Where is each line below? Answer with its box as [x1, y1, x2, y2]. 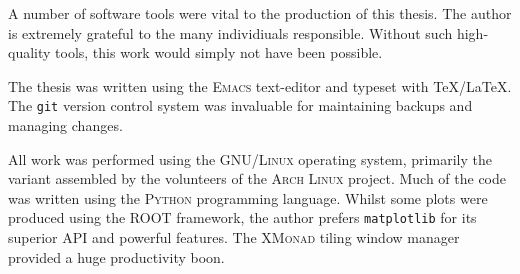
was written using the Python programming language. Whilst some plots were [8, 187, 488, 208]
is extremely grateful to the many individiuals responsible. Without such [8, 22, 453, 43]
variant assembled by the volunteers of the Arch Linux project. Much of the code [8, 168, 507, 189]
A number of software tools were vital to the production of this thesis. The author [8, 3, 512, 23]
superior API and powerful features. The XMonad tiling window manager [8, 227, 460, 248]
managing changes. [8, 115, 123, 136]
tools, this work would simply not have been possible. [55, 42, 383, 63]
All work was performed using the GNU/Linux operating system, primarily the [8, 148, 492, 169]
